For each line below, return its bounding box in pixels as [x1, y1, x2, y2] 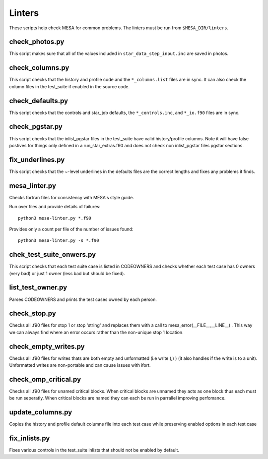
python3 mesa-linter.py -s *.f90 [18, 238, 99, 243]
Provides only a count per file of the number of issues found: [9, 226, 134, 232]
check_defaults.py [9, 97, 68, 105]
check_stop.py [9, 309, 57, 318]
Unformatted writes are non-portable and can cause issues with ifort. [9, 362, 151, 368]
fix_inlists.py [9, 434, 50, 443]
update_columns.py [9, 408, 72, 416]
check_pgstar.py [9, 122, 63, 131]
